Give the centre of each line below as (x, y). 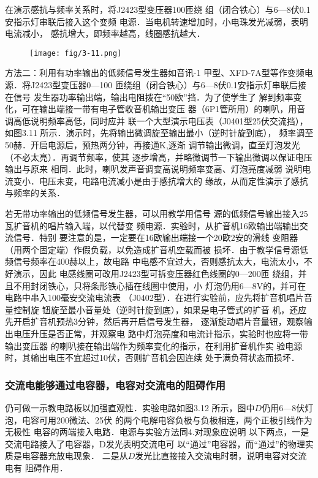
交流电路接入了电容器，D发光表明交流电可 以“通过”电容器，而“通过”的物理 (155, 443)
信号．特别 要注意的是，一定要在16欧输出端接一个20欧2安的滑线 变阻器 (156, 237)
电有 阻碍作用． (36, 467)
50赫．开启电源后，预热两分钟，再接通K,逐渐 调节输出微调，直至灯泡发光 (153, 145)
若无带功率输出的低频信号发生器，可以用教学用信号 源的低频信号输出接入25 (157, 213)
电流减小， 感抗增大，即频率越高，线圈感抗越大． (105, 33)
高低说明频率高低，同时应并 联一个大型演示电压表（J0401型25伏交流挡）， (161, 120)
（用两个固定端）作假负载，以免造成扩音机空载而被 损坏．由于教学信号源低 (157, 249)
